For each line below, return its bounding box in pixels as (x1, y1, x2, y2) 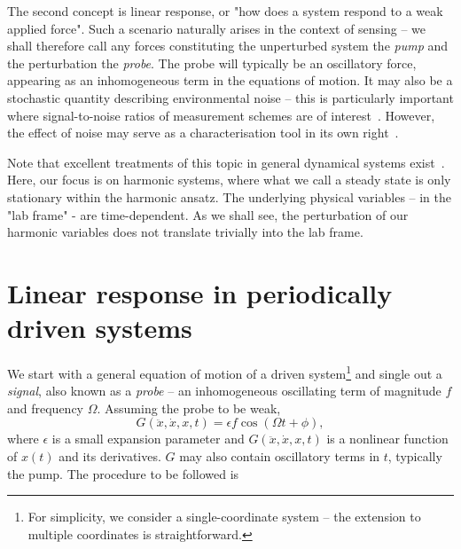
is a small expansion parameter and (51, 429, 245, 448)
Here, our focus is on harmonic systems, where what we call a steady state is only (7, 170, 451, 189)
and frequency (7, 398, 84, 417)
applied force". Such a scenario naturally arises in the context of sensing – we (7, 19, 426, 37)
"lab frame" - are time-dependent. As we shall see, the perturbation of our (7, 205, 409, 224)
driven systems (7, 310, 192, 346)
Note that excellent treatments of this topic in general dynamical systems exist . (7, 153, 445, 171)
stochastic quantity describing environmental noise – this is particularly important (7, 88, 454, 106)
